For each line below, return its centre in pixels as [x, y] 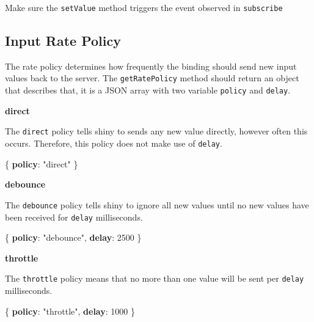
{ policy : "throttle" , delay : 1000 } [70, 311]
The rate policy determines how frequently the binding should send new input [151, 66]
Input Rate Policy [63, 41]
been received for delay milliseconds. [74, 217]
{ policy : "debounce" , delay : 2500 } [73, 237]
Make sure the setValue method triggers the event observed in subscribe [144, 7]
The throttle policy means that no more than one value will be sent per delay [155, 278]
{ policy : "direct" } [42, 163]
